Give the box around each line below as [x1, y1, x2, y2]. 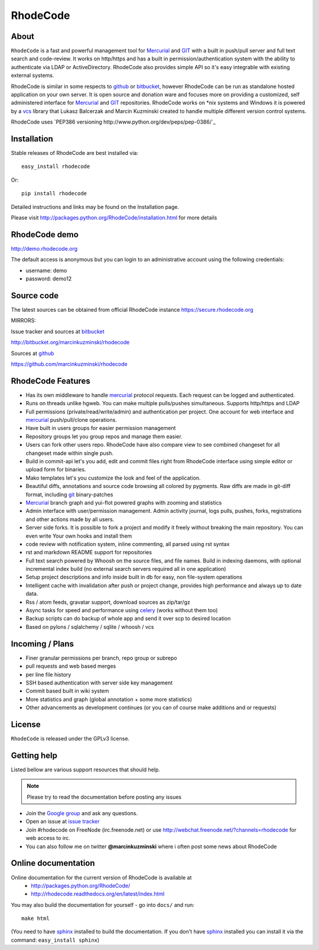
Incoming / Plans [11, 639, 74, 649]
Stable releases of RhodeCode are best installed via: [11, 150, 139, 157]
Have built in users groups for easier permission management [25, 425, 176, 432]
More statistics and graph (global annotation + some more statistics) [25, 696, 192, 703]
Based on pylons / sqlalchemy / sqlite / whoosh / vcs [25, 623, 154, 630]
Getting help [11, 750, 57, 760]
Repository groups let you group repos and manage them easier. [25, 432, 183, 440]
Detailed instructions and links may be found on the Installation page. [11, 203, 180, 210]
